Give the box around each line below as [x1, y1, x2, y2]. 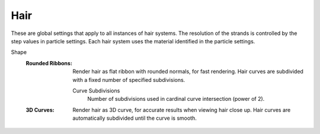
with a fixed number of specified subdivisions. [72, 76, 185, 83]
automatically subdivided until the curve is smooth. [72, 114, 197, 122]
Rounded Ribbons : [25, 59, 72, 66]
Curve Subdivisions [72, 87, 120, 94]
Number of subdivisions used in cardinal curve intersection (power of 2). [87, 95, 265, 103]
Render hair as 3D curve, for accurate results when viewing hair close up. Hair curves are [72, 106, 291, 113]
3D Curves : [25, 106, 55, 113]
